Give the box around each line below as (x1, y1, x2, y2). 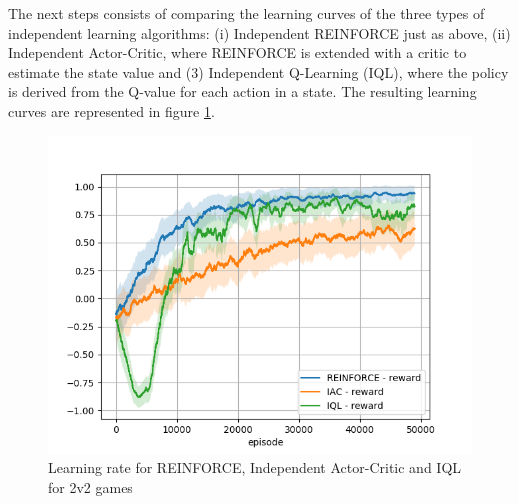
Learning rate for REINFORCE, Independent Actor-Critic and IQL (48, 457, 462, 478)
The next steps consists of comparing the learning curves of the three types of (8, 3, 485, 23)
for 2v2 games (48, 476, 133, 497)
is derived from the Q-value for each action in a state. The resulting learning (8, 81, 477, 102)
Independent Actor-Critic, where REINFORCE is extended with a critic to (8, 42, 467, 63)
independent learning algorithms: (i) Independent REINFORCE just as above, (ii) (8, 22, 511, 43)
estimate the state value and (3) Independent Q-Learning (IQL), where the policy (8, 61, 509, 82)
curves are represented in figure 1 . (8, 100, 215, 121)
